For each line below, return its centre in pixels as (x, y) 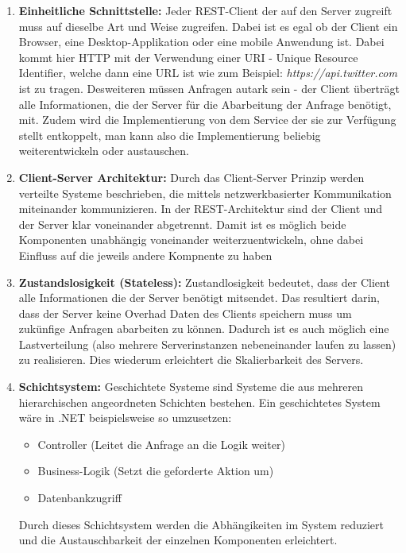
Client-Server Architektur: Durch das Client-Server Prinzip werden (191, 177)
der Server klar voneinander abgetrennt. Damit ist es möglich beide (182, 224)
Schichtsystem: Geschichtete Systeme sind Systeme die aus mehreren (191, 387)
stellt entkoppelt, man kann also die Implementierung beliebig (170, 135)
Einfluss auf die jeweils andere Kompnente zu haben (145, 255)
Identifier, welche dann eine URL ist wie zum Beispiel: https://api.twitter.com (208, 73)
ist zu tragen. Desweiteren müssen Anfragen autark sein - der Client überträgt (209, 88)
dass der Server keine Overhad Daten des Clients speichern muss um (185, 313)
